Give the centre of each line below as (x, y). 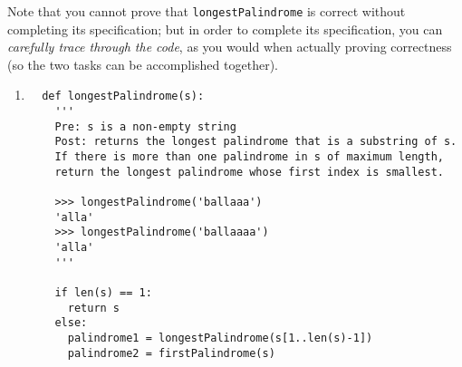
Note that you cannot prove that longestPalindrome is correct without (207, 11)
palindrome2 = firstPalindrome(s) (171, 353)
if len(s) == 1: (103, 292)
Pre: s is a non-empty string (145, 126)
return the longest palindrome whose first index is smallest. (249, 172)
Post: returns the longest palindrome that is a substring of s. (256, 142)
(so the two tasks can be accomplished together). (143, 64)
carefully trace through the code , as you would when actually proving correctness (230, 47)
